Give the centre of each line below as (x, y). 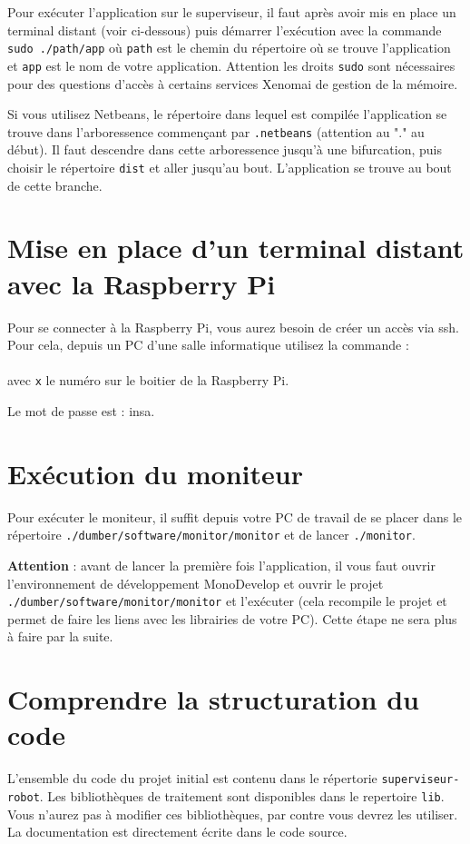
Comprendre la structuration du (213, 699)
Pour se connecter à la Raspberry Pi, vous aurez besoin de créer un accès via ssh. (233, 327)
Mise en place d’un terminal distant (236, 248)
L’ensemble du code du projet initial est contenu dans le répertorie (192, 778)
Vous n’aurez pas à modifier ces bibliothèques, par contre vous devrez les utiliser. (233, 814)
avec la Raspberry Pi (142, 283)
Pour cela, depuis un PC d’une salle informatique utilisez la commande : (208, 345)
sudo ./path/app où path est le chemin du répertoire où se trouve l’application (229, 48)
